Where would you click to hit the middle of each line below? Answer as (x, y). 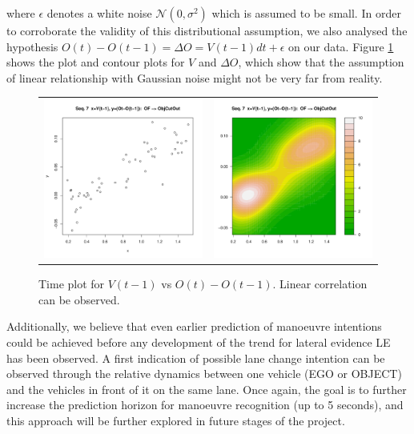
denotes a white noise (99, 13)
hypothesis (32, 46)
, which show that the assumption (321, 62)
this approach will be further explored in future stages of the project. (176, 420)
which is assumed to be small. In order (306, 13)
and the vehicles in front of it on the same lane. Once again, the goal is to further (207, 389)
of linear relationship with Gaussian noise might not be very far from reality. (195, 77)
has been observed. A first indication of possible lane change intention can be (196, 358)
